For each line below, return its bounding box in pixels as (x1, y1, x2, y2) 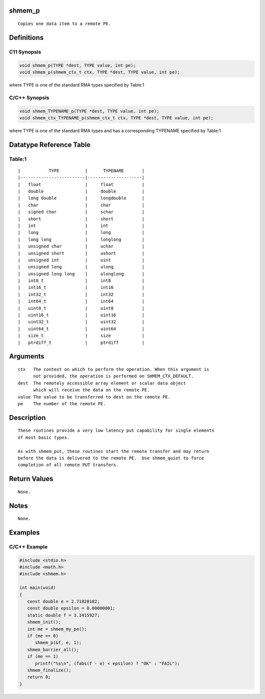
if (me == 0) (27, 633, 59, 639)
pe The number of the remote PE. (18, 401, 106, 406)
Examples (9, 528, 40, 536)
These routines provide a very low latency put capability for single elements (18, 428, 214, 433)
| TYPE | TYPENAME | (18, 168, 145, 173)
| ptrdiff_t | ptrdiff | (18, 339, 145, 345)
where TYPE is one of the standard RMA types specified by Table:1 (9, 82, 144, 88)
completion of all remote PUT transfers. (18, 462, 119, 468)
